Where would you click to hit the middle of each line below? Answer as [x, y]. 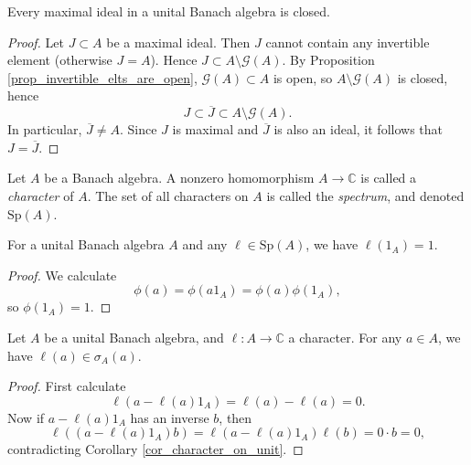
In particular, [45, 129]
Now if [26, 417]
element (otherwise [60, 60]
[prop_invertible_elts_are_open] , [102, 77]
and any [205, 244]
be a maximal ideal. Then [178, 42]
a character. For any [345, 337]
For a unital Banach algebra [86, 244]
